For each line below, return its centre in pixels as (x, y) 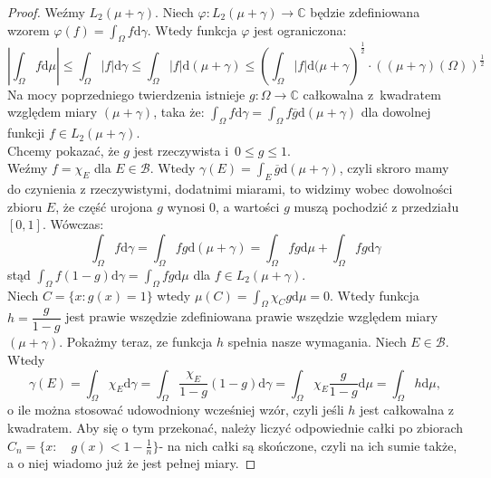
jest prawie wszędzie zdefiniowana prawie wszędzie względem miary (252, 316)
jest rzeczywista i (181, 150)
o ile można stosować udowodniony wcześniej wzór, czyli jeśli (176, 410)
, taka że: (179, 112)
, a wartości (247, 206)
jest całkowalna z (407, 410)
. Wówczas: (73, 224)
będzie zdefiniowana (365, 12)
